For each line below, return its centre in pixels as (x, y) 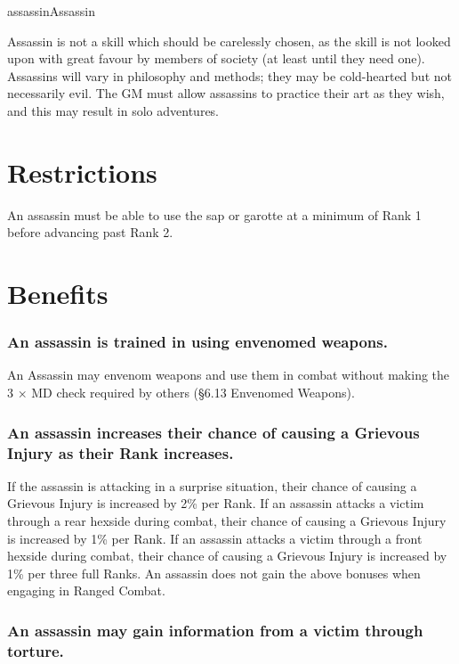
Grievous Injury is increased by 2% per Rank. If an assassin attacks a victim (216, 503)
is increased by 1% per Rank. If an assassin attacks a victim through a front (215, 538)
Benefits (58, 294)
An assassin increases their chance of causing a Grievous (213, 432)
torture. (36, 650)
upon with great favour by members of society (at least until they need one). (216, 58)
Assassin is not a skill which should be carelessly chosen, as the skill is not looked (229, 41)
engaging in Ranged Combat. (86, 590)
